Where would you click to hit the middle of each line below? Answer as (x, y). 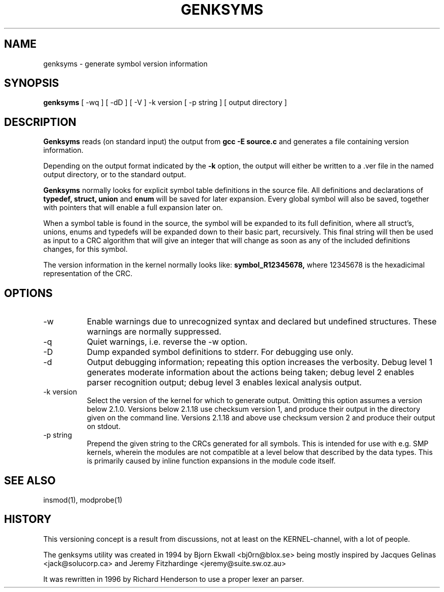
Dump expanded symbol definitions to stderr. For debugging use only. (220, 352)
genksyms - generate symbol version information (125, 63)
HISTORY (28, 519)
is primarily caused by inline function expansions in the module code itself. (211, 461)
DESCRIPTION (40, 122)
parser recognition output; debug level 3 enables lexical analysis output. (224, 383)
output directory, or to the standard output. (115, 175)
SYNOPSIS (32, 83)
